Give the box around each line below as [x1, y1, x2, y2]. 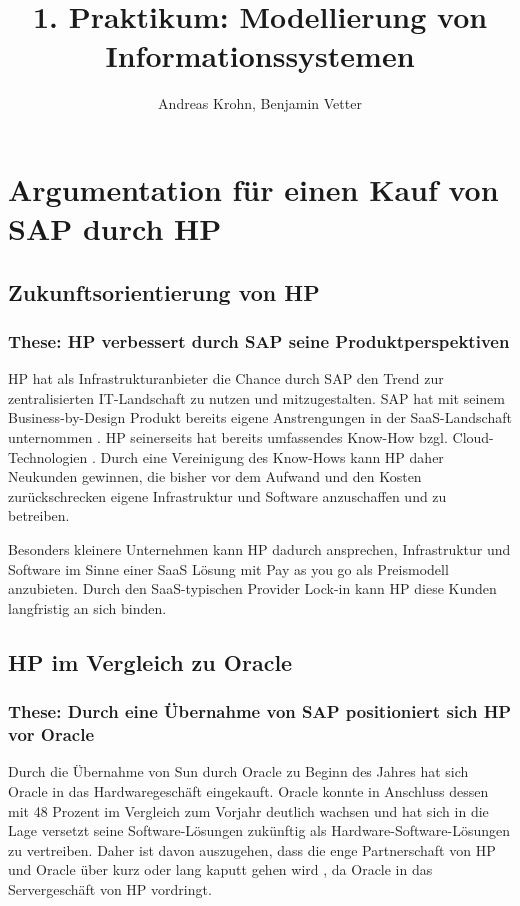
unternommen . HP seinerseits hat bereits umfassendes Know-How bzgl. [8, 427, 448, 448]
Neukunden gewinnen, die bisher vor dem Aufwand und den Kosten [8, 466, 422, 487]
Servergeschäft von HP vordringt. [8, 878, 212, 899]
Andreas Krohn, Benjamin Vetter [158, 93, 362, 114]
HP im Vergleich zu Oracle [8, 646, 293, 677]
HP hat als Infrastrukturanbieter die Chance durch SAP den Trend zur [8, 368, 444, 389]
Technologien [8, 446, 88, 467]
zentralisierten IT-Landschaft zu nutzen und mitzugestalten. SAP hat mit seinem [8, 387, 505, 408]
